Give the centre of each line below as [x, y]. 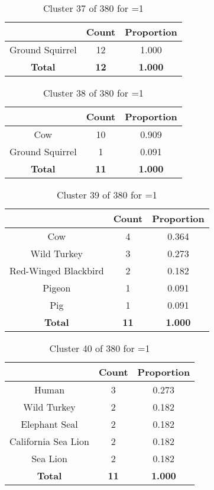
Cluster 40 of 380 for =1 [100, 348]
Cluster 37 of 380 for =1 [93, 8]
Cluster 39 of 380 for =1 [107, 195]
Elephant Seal [49, 424]
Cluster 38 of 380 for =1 [93, 93]
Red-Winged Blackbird [57, 270]
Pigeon [57, 288]
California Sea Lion [49, 441]
